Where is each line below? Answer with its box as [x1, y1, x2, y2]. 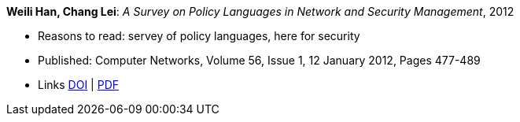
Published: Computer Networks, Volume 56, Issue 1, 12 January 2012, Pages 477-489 [38, 54, 481, 67]
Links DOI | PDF [38, 78, 120, 91]
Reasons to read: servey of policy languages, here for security [38, 29, 360, 43]
